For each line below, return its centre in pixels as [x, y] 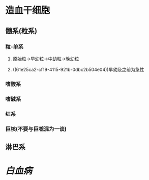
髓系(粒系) [21, 31]
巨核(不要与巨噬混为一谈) [36, 129]
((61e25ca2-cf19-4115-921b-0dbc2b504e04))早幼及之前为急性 [78, 69]
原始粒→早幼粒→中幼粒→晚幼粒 [46, 59]
